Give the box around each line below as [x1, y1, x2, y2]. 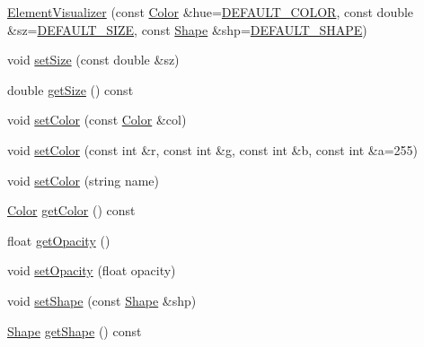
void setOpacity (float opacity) [7, 261, 176, 280]
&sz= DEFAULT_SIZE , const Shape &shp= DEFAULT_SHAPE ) [7, 20, 367, 39]
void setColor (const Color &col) [7, 110, 187, 129]
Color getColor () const [7, 201, 136, 220]
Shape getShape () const [7, 321, 142, 340]
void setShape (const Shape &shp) [7, 291, 197, 309]
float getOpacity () [7, 230, 110, 249]
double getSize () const [7, 80, 134, 99]
